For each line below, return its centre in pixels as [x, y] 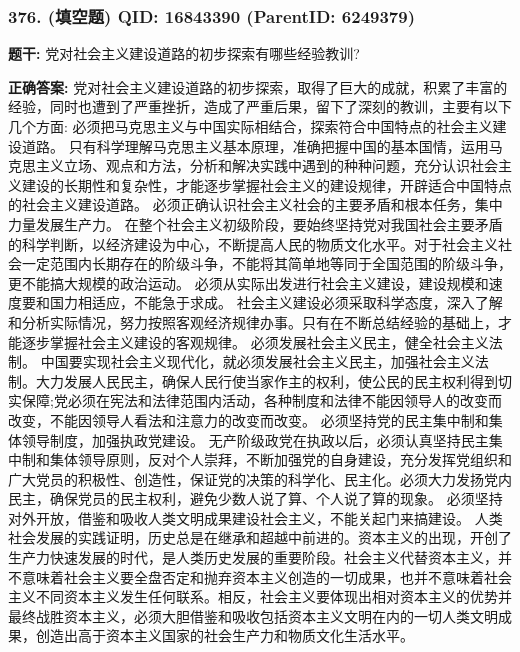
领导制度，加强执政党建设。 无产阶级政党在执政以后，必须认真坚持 [241, 439]
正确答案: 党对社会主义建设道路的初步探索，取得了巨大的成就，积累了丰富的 [258, 86]
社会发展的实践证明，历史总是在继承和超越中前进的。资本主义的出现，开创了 [260, 537]
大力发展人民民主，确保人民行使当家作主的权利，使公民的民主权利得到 [266, 380]
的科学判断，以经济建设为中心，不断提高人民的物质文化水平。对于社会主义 [253, 243]
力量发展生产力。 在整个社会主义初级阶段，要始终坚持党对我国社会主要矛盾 [255, 223]
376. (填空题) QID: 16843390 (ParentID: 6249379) [211, 15]
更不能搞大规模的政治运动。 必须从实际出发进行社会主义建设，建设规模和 [248, 282]
